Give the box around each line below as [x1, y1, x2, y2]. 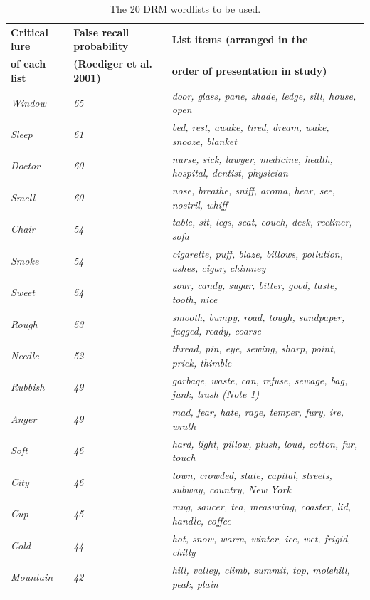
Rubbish [11, 379, 45, 394]
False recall [73, 24, 129, 39]
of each [11, 56, 46, 71]
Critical [11, 24, 48, 39]
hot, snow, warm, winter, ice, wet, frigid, [171, 530, 351, 545]
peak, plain [171, 576, 218, 591]
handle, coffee [171, 513, 231, 527]
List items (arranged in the [171, 31, 308, 46]
